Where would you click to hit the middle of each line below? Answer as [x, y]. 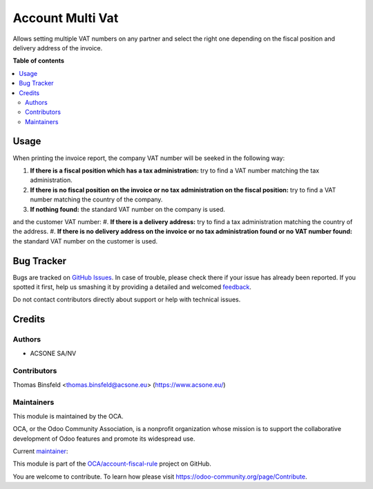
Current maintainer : [40, 451]
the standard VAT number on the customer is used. [85, 241]
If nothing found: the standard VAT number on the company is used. [128, 209]
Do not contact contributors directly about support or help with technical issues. [127, 299]
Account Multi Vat [66, 18]
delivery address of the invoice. [58, 48]
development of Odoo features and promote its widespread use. [104, 439]
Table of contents [39, 61]
